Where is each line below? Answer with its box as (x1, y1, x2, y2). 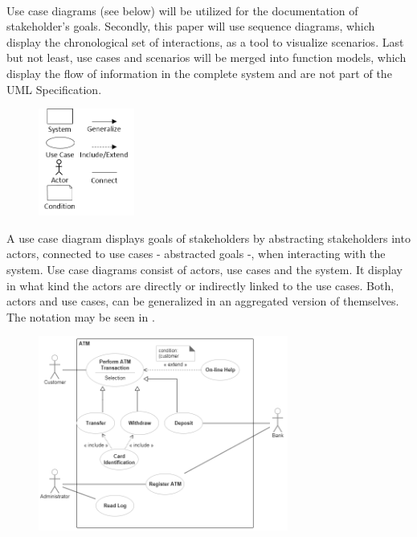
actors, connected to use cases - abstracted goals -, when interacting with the (6, 245, 386, 262)
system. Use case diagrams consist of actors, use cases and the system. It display (6, 261, 403, 278)
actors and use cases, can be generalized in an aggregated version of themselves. (6, 293, 399, 309)
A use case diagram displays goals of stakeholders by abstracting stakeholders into (6, 229, 411, 246)
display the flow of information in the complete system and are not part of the (6, 64, 392, 81)
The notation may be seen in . (6, 308, 155, 325)
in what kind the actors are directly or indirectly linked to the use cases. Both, (6, 277, 395, 293)
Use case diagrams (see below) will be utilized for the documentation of (6, 2, 358, 18)
